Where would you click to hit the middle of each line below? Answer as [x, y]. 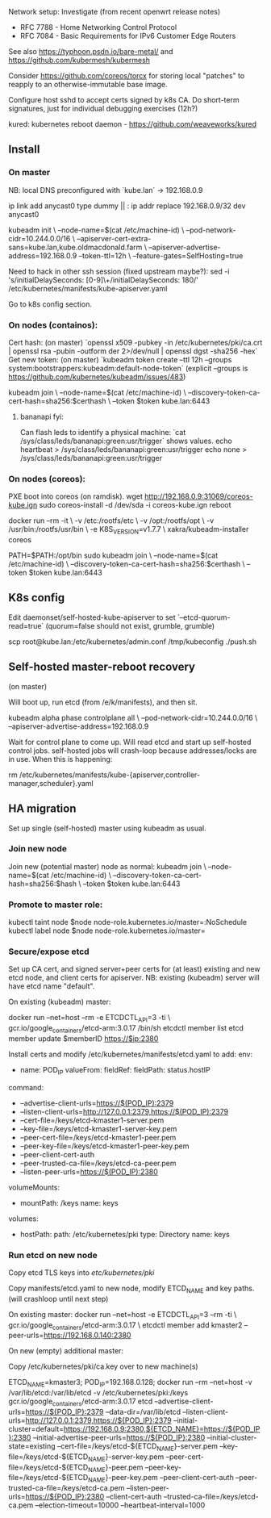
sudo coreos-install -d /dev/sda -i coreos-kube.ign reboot [135, 505]
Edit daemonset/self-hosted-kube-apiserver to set [92, 617]
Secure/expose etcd [49, 951]
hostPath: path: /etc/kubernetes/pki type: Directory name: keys [125, 1234]
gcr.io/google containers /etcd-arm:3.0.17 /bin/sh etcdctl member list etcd [126, 1029]
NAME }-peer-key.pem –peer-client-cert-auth [161, 1478]
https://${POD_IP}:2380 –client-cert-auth [94, 1497]
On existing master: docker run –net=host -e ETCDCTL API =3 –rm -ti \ [123, 1315]
